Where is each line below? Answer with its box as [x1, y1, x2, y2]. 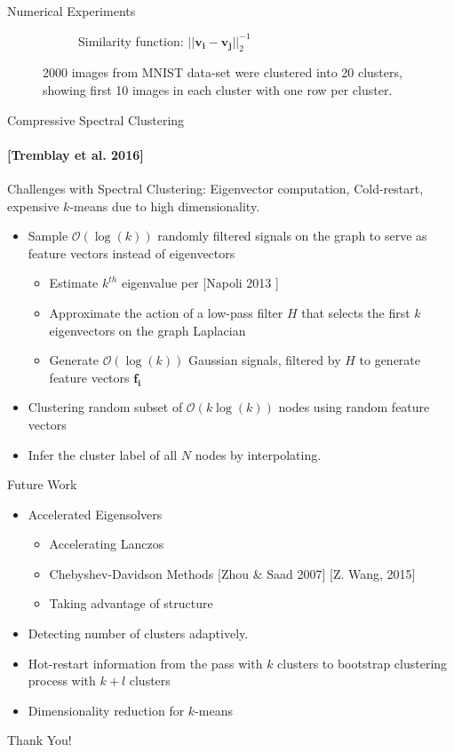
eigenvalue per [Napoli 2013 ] [121, 273, 279, 292]
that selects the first [301, 303, 410, 321]
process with [28, 671, 96, 690]
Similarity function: [78, 31, 184, 50]
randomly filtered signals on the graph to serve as [157, 226, 427, 245]
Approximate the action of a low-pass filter [49, 303, 283, 321]
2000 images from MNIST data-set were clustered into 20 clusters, [43, 63, 402, 82]
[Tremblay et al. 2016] [7, 145, 144, 163]
